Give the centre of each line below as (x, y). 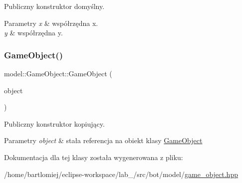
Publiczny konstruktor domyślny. (54, 6)
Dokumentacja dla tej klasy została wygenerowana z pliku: (94, 157)
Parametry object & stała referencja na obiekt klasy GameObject (103, 140)
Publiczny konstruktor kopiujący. (54, 123)
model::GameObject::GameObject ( (58, 73)
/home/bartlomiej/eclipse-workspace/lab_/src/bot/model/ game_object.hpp (121, 174)
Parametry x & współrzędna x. (51, 23)
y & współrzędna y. (33, 33)
